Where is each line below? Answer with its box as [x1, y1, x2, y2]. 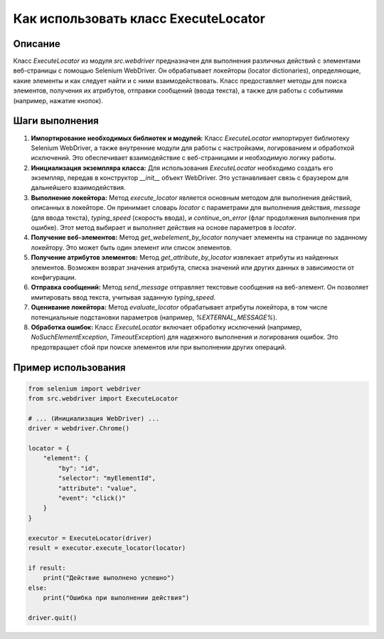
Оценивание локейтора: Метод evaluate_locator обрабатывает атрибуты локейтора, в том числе [31, 303, 328, 312]
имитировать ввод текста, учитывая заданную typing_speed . [31, 292, 216, 302]
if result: [28, 564, 66, 572]
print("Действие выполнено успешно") [43, 574, 175, 582]
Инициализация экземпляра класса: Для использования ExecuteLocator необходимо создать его [31, 164, 334, 172]
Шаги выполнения [13, 115, 99, 127]
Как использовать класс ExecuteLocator [13, 11, 266, 26]
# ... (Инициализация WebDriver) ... [28, 414, 160, 423]
